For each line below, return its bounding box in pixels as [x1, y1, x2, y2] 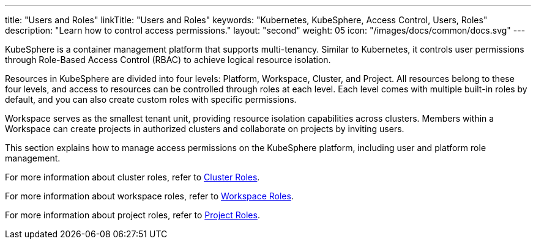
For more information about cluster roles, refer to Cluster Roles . [5, 172, 260, 182]
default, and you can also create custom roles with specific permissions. [5, 94, 297, 105]
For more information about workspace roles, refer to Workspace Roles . [5, 191, 294, 201]
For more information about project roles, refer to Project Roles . [5, 210, 260, 220]
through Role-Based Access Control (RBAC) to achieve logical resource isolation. [5, 54, 331, 65]
